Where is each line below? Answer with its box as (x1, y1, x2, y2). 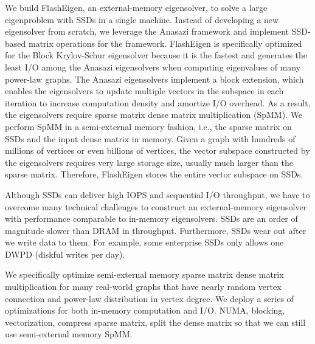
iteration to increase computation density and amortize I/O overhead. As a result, (5, 96, 311, 109)
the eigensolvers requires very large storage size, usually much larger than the (5, 156, 294, 168)
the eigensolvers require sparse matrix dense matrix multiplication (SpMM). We (5, 108, 303, 121)
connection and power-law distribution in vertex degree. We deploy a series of (5, 292, 294, 304)
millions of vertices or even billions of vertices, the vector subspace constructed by (5, 144, 310, 157)
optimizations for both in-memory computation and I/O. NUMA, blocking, (5, 304, 285, 317)
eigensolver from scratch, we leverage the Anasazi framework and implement (5, 25, 289, 38)
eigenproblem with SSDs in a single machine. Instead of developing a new (5, 13, 279, 26)
